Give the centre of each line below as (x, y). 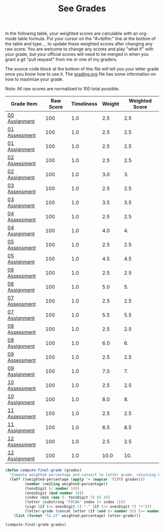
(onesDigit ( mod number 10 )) (54, 493)
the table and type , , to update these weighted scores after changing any (79, 44)
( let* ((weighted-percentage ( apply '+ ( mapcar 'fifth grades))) (77, 479)
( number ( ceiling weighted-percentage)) (66, 484)
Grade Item (24, 104)
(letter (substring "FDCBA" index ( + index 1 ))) (75, 502)
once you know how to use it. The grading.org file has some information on (81, 74)
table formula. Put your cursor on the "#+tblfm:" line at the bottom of (87, 39)
